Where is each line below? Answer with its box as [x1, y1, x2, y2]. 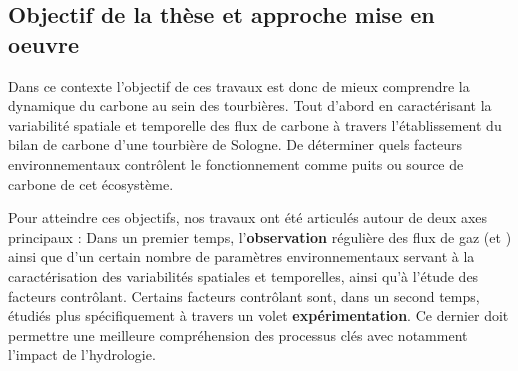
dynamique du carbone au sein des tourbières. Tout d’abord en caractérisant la [8, 95, 492, 116]
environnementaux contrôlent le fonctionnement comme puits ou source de [8, 153, 464, 174]
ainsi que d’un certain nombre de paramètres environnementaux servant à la [8, 246, 475, 267]
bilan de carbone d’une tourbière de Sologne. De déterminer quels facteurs [8, 134, 463, 155]
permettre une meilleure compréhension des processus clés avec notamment [8, 324, 468, 345]
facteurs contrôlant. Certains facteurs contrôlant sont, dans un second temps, [8, 285, 480, 306]
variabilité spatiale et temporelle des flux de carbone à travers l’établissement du [8, 114, 502, 135]
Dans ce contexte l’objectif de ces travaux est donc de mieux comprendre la [8, 75, 470, 96]
